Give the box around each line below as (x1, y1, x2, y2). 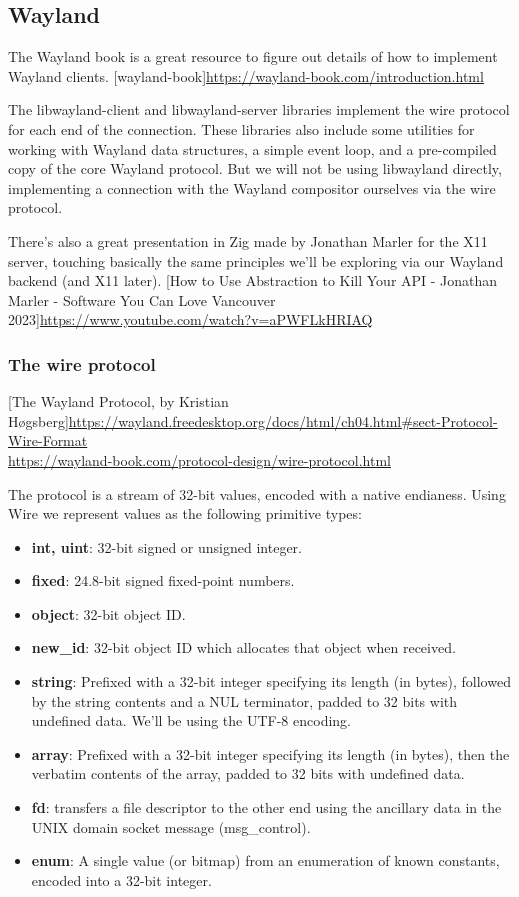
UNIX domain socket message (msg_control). (31, 816, 311, 837)
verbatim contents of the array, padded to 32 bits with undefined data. (31, 763, 465, 784)
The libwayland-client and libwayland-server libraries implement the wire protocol (8, 99, 510, 120)
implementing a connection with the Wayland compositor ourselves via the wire (8, 177, 496, 198)
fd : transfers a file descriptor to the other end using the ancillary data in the (31, 797, 502, 818)
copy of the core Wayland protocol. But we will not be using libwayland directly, (8, 158, 502, 179)
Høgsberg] (8, 410, 69, 431)
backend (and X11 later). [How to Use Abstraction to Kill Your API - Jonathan (8, 270, 498, 291)
